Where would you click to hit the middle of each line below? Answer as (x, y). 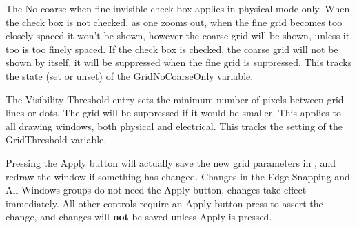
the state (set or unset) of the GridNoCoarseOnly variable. (130, 75)
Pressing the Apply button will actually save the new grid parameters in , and (171, 162)
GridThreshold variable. (56, 139)
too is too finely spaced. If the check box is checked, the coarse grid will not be (172, 49)
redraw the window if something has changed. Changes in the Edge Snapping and (178, 176)
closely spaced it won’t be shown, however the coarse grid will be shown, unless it (178, 35)
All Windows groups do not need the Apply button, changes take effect (156, 190)
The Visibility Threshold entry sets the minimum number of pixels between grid (175, 99)
